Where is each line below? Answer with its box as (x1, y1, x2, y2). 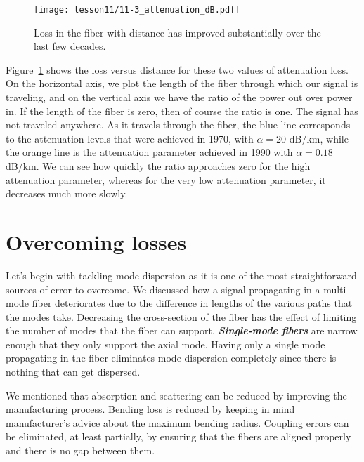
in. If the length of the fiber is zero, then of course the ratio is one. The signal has (6, 103, 358, 118)
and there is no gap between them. (6, 443, 155, 458)
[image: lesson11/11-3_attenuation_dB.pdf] (34, 5, 240, 15)
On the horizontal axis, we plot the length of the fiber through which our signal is (6, 76, 358, 91)
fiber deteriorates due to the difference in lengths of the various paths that (32, 296, 353, 310)
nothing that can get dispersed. (6, 364, 141, 379)
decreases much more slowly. (6, 186, 128, 201)
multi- (323, 282, 350, 296)
